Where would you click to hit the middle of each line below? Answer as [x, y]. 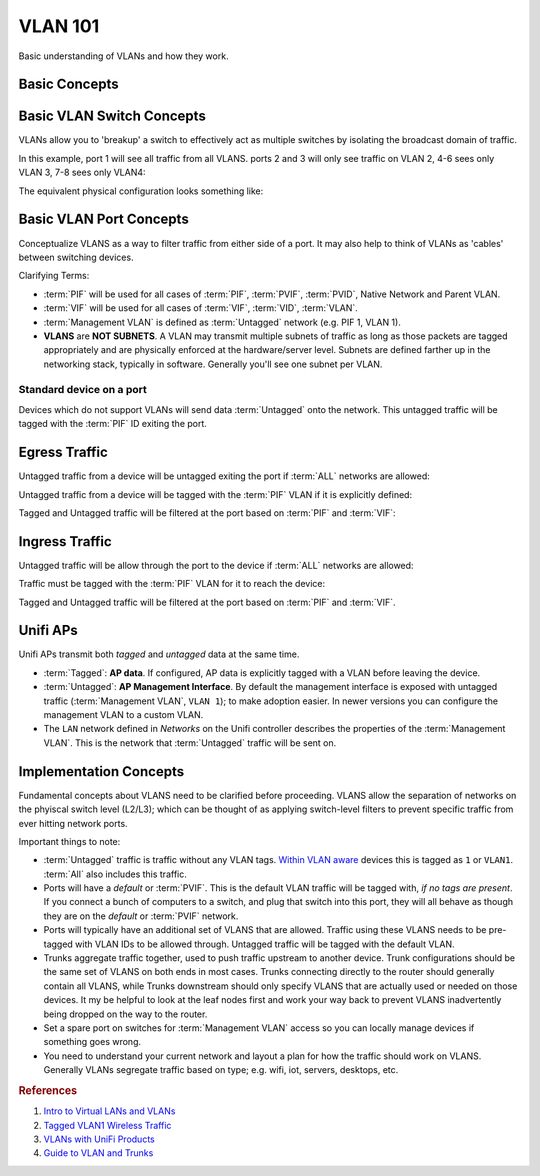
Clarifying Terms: [54, 276]
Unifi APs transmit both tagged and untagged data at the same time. [159, 654]
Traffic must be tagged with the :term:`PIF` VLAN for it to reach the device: [172, 584]
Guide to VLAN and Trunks [98, 1153]
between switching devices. [76, 257]
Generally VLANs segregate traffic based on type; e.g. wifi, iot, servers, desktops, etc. [221, 1070]
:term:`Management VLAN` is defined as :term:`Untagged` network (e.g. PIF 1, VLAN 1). [222, 322]
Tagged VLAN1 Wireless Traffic [107, 1125]
